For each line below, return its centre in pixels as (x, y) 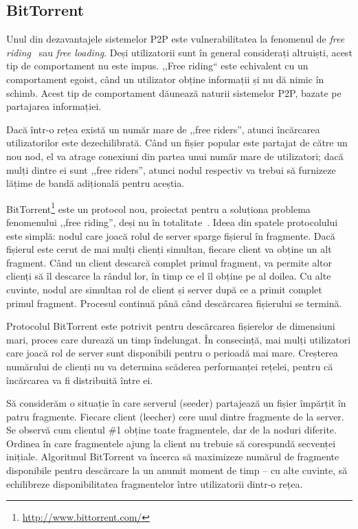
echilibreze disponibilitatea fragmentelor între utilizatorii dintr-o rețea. (155, 483)
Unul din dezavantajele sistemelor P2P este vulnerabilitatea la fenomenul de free (176, 39)
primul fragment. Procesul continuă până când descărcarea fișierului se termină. (174, 303)
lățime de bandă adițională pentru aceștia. (96, 183)
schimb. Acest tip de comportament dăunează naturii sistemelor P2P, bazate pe (174, 92)
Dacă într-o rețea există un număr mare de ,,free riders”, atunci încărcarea (163, 129)
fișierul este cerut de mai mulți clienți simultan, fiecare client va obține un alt (169, 249)
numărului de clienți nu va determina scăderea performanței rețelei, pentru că (170, 366)
